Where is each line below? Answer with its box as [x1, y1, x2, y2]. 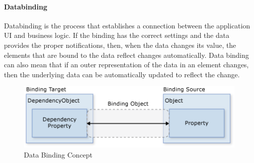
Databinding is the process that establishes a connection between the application [4, 20, 250, 30]
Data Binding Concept [24, 149, 93, 160]
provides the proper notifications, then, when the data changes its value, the [4, 39, 236, 50]
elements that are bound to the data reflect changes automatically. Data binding [4, 49, 249, 60]
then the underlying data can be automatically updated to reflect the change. [4, 69, 240, 79]
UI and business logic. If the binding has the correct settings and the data [4, 30, 230, 40]
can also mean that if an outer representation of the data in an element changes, [4, 59, 249, 70]
